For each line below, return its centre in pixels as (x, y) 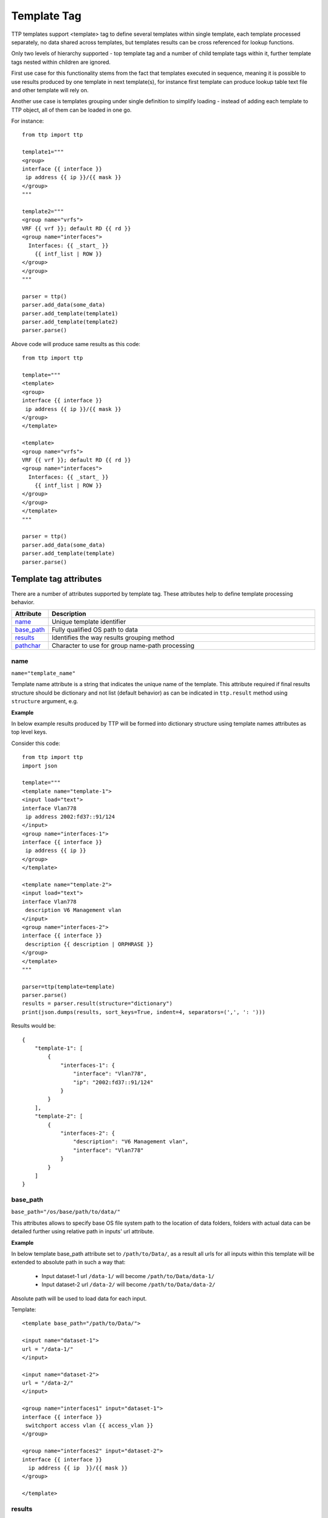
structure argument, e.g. (45, 701)
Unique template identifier (89, 622)
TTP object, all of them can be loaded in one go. (71, 110)
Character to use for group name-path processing (123, 645)
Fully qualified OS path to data (95, 630)
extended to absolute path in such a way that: (68, 1262)
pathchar (28, 645)
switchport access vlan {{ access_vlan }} (89, 1426)
